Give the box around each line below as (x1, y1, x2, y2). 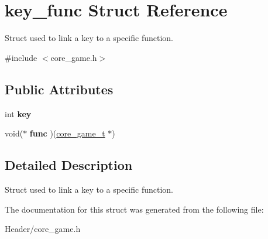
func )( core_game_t (29, 127, 105, 139)
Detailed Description (5, 156, 133, 174)
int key (5, 107, 32, 119)
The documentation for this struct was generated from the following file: (5, 203, 264, 215)
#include (5, 51, 37, 63)
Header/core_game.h (5, 223, 81, 235)
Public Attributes (5, 80, 114, 98)
